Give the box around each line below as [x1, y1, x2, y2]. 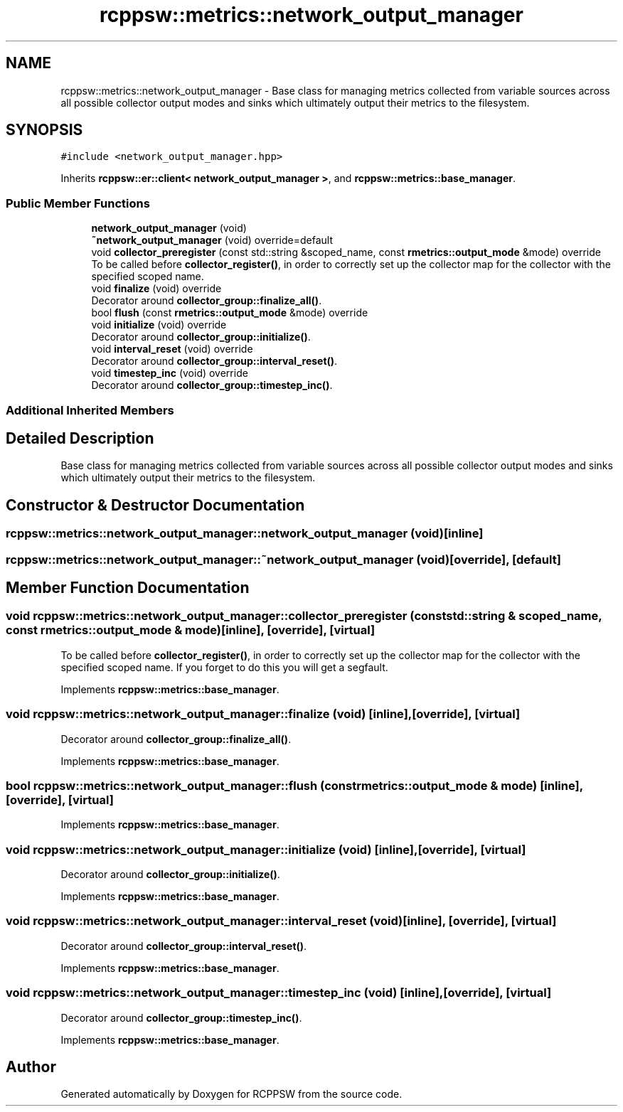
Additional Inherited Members [6, 402, 174, 417]
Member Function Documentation [6, 579, 250, 597]
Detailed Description [6, 429, 154, 447]
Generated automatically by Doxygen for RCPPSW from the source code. [60, 1088, 403, 1101]
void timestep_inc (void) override [91, 367, 248, 380]
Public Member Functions [6, 196, 150, 210]
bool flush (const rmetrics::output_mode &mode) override [91, 306, 368, 319]
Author [6, 1058, 56, 1076]
